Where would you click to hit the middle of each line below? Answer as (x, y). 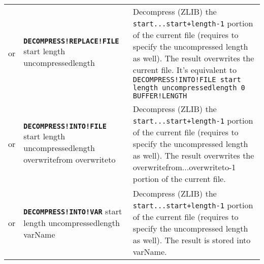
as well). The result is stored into (192, 240)
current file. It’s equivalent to (185, 70)
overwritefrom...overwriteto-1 (184, 167)
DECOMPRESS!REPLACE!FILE (71, 41)
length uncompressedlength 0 (189, 88)
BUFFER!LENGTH (160, 96)
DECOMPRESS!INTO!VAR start (73, 211)
